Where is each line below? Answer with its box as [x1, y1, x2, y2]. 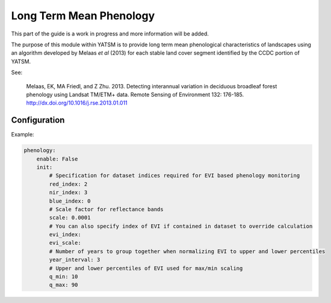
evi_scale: [49, 239, 81, 246]
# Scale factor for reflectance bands [49, 206, 164, 213]
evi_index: [49, 231, 81, 238]
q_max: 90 [49, 281, 78, 289]
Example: [11, 131, 34, 138]
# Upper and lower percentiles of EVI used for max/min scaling [49, 265, 243, 272]
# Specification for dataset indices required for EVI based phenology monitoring [49, 172, 300, 179]
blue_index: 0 [49, 197, 91, 204]
